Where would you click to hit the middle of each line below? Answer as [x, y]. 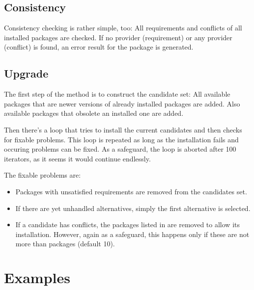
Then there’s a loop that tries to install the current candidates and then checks [123, 129]
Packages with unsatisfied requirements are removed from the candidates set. [131, 191]
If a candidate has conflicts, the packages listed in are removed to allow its [127, 224]
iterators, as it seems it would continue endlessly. [77, 158]
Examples [37, 277]
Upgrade [26, 73]
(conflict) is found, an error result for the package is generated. [99, 47]
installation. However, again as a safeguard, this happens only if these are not [132, 234]
